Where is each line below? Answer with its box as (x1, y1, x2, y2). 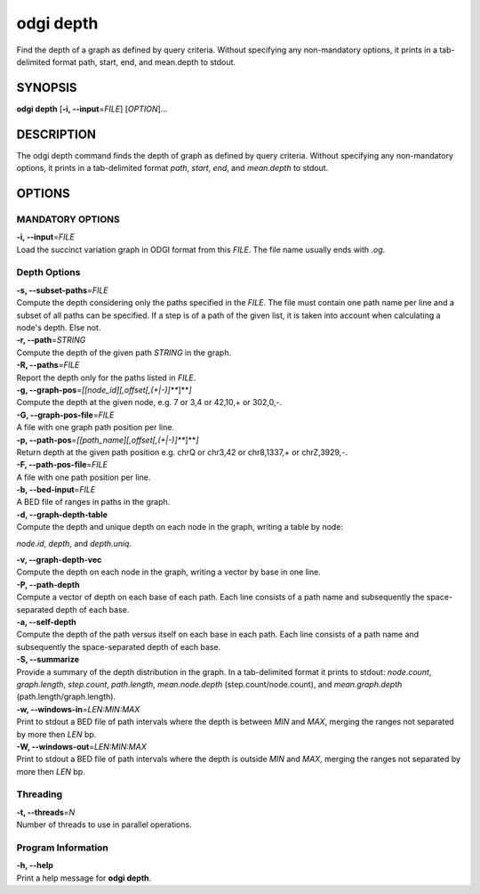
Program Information (16, 841, 108, 854)
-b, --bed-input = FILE (16, 484, 96, 495)
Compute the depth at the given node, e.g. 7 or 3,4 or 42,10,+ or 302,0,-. (16, 397, 283, 408)
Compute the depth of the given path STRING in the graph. (16, 347, 231, 358)
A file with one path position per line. (16, 472, 151, 483)
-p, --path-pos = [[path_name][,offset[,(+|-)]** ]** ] (16, 435, 199, 445)
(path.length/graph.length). (16, 691, 116, 703)
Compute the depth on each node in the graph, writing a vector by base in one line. (16, 566, 322, 578)
